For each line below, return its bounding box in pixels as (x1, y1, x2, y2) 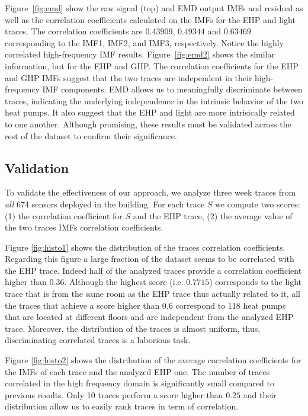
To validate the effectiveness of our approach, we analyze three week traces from (5, 186, 296, 199)
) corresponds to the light (209, 276, 302, 288)
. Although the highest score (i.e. (64, 276, 184, 288)
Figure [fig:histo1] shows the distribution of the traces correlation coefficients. (5, 241, 285, 253)
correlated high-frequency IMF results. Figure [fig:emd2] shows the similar (5, 48, 275, 60)
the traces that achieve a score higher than (5, 299, 160, 311)
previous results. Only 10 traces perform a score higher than (5, 388, 223, 401)
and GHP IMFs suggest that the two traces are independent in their (5, 71, 252, 84)
